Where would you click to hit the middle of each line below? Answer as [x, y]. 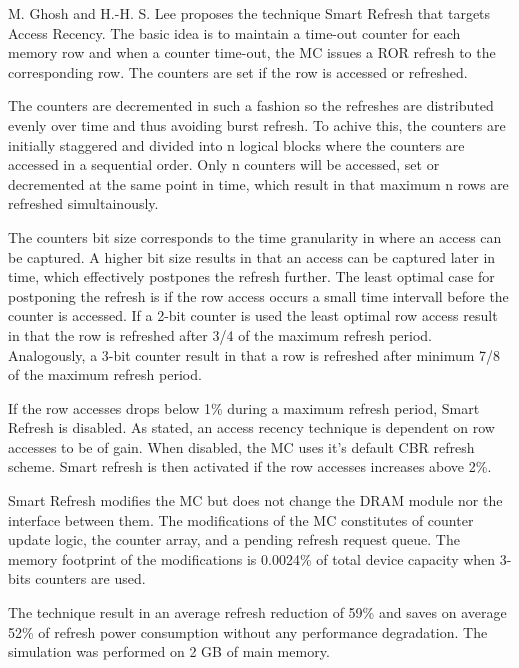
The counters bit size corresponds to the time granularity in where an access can [255, 236]
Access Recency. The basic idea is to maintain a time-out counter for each [234, 32]
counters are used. [90, 578]
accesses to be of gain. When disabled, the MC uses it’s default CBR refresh [241, 446]
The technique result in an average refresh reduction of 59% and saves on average [257, 612]
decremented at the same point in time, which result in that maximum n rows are [258, 183]
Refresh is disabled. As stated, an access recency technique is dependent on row [251, 427]
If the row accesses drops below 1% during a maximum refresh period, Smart [244, 407]
